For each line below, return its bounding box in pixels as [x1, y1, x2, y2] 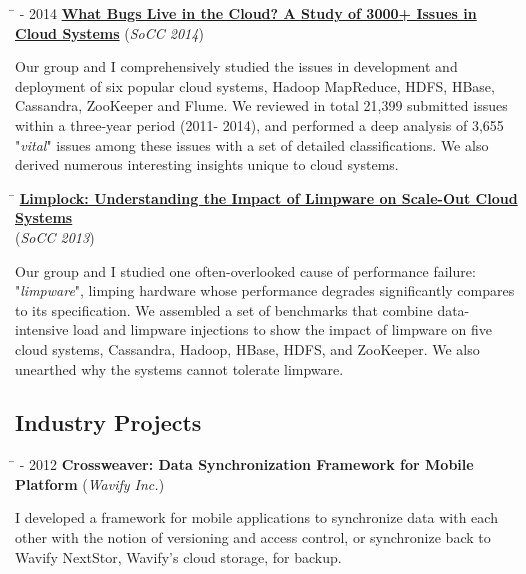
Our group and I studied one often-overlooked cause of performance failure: [15, 260, 476, 281]
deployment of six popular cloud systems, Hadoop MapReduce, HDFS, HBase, [15, 75, 495, 96]
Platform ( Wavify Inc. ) [15, 473, 165, 494]
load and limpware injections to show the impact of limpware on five [73, 319, 493, 340]
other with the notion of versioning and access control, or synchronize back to [15, 527, 491, 548]
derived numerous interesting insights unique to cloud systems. [15, 154, 399, 175]
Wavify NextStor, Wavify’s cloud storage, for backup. [15, 546, 342, 567]
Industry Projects [15, 407, 202, 438]
